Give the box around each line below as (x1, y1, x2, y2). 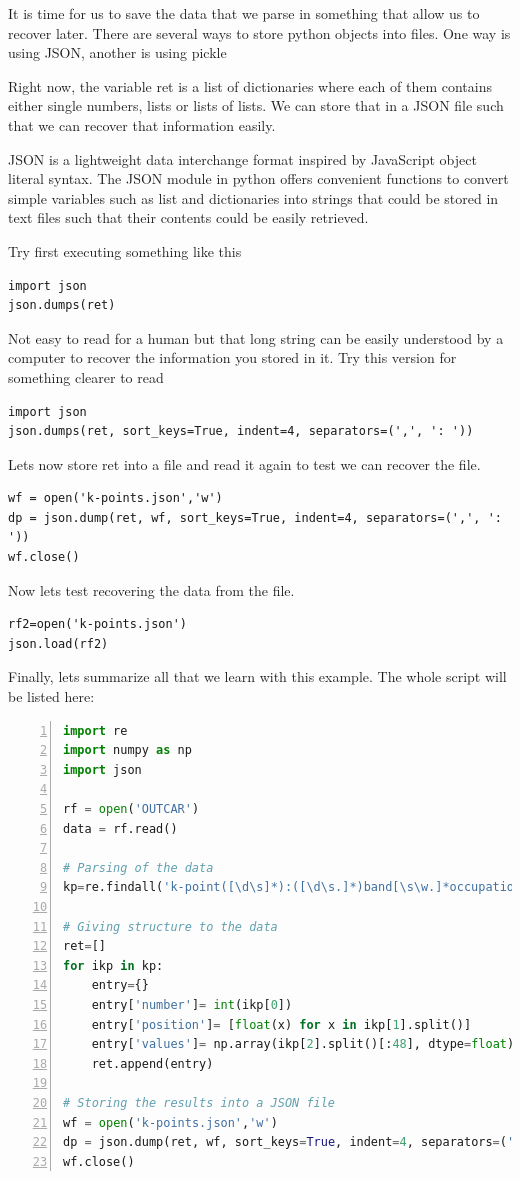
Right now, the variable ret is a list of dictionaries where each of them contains (8, 75, 493, 96)
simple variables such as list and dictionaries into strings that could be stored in (8, 187, 499, 208)
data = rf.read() (63, 821, 178, 836)
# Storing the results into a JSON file (63, 1095, 336, 1110)
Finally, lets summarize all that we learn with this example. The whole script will (8, 666, 507, 687)
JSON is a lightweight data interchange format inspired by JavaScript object (8, 148, 477, 169)
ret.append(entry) (91, 1056, 214, 1071)
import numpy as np (63, 743, 192, 758)
